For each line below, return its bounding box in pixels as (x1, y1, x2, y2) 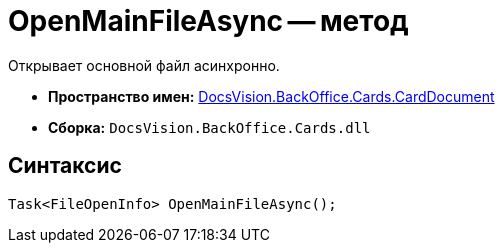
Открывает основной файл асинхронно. (8, 56, 280, 74)
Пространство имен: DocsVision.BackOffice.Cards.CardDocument (48, 87, 495, 105)
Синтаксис (8, 153, 122, 179)
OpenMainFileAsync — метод (8, 4, 409, 38)
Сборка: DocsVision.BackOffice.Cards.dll (48, 118, 371, 136)
